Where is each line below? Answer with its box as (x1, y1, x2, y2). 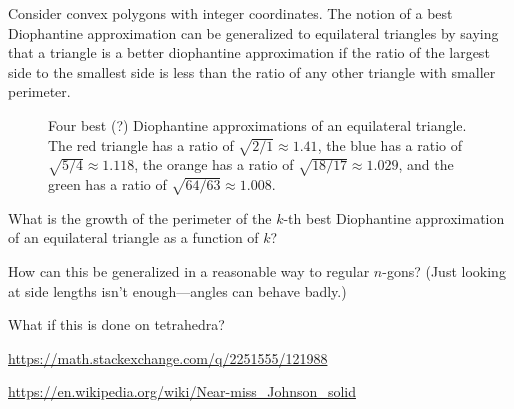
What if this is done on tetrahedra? (8, 314, 225, 335)
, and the (398, 154, 454, 175)
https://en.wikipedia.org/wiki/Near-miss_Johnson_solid (8, 381, 356, 402)
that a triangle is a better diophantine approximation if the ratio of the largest (8, 42, 490, 63)
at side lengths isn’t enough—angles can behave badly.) (8, 280, 347, 301)
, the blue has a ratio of (317, 134, 463, 155)
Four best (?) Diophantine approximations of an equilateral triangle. (48, 114, 467, 135)
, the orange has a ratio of (134, 154, 294, 175)
